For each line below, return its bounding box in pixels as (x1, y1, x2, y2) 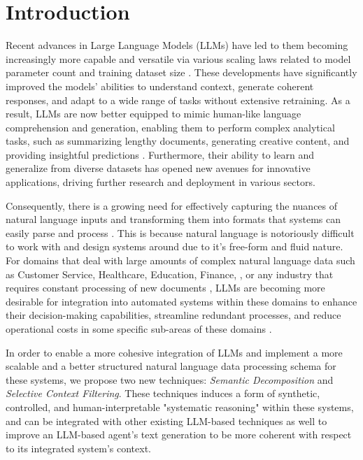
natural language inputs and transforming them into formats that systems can (6, 212, 341, 227)
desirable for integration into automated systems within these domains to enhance (6, 294, 357, 308)
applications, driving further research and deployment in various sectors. (6, 175, 315, 189)
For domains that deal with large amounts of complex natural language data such (6, 253, 355, 268)
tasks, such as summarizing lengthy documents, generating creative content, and (6, 134, 350, 148)
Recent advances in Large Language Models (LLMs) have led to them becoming (6, 38, 348, 52)
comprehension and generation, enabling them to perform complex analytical (6, 120, 335, 134)
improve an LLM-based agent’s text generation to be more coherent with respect (6, 427, 352, 442)
